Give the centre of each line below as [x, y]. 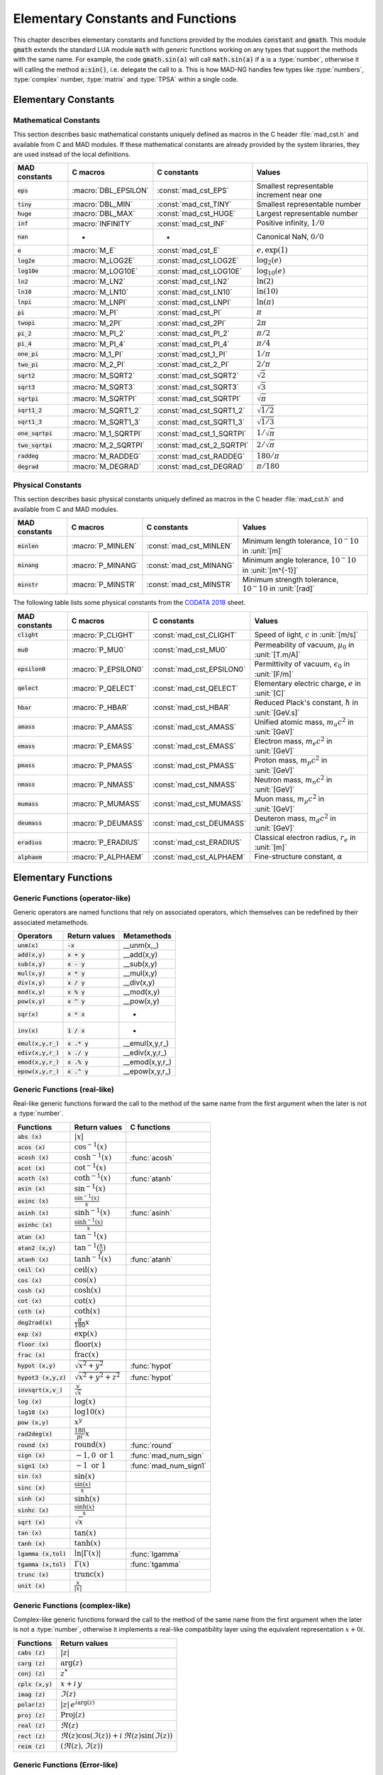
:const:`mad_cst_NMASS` [195, 785]
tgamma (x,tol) [42, 1564]
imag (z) [32, 1694]
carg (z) [32, 1663]
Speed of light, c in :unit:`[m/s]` [306, 634]
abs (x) [30, 1137]
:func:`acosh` [152, 1157]
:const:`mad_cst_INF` [192, 224]
